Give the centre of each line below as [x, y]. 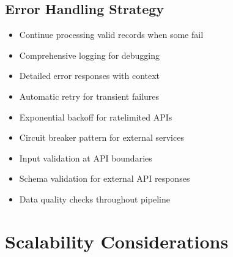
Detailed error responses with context [90, 76]
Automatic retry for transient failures [89, 96]
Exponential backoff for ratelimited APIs [96, 117]
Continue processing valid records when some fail [111, 35]
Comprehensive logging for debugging [90, 55]
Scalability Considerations [117, 241]
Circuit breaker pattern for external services [102, 137]
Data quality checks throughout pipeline [94, 199]
